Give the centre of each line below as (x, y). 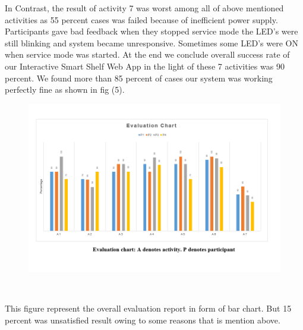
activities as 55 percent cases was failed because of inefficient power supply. (141, 19)
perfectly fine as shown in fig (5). (65, 89)
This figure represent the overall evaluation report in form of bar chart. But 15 (148, 308)
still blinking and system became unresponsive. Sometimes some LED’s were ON (151, 43)
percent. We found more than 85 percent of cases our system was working (139, 78)
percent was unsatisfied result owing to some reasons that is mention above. (143, 320)
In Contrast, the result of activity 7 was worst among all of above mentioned (144, 8)
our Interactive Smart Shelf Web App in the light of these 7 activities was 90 (145, 66)
